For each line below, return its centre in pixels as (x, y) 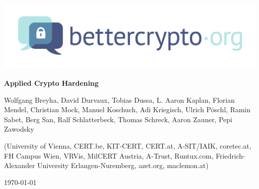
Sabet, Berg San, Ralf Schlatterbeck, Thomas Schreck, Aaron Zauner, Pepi (118, 119)
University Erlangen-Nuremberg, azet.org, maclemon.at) (123, 165)
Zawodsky (19, 129)
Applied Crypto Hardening (51, 83)
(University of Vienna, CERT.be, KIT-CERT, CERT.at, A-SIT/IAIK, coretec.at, (128, 145)
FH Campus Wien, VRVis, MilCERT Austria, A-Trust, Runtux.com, (109, 155)
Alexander (20, 165)
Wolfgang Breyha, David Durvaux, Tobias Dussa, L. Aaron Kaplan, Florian (120, 99)
